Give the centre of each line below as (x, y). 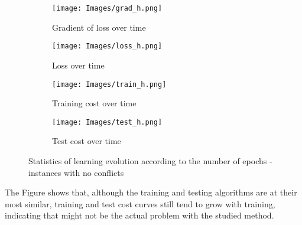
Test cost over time (87, 141)
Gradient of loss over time (99, 27)
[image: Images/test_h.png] (107, 122)
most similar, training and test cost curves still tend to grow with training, (140, 203)
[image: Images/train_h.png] (109, 84)
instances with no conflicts (76, 172)
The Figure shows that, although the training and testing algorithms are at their (151, 192)
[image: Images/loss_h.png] (107, 46)
